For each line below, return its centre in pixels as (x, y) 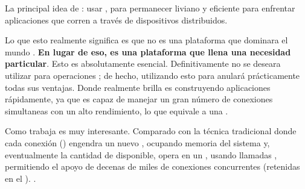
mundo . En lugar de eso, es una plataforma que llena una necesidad (148, 51)
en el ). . (21, 178)
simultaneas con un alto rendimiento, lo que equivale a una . (117, 110)
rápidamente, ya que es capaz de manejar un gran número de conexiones (139, 99)
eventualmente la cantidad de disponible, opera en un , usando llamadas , (141, 154)
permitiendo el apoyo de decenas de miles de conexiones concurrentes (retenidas (152, 166)
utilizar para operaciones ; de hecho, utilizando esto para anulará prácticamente (152, 75)
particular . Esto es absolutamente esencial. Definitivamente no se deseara (143, 64)
